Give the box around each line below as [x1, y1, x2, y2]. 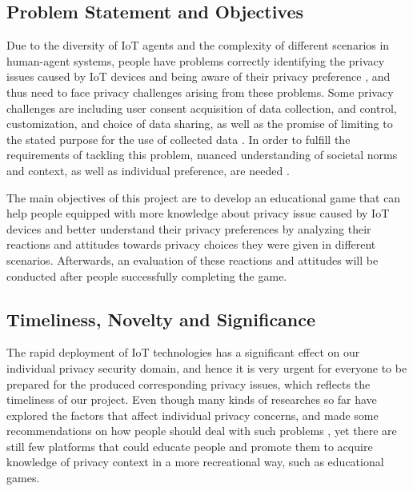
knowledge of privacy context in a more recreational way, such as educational [6, 453, 384, 470]
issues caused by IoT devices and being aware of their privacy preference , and [6, 68, 391, 85]
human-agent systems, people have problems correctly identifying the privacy [6, 52, 385, 69]
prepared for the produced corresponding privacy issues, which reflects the [6, 375, 371, 392]
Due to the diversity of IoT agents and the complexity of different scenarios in [6, 37, 390, 54]
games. [6, 469, 40, 486]
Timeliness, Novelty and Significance [6, 306, 316, 331]
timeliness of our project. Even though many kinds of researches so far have [6, 391, 377, 408]
